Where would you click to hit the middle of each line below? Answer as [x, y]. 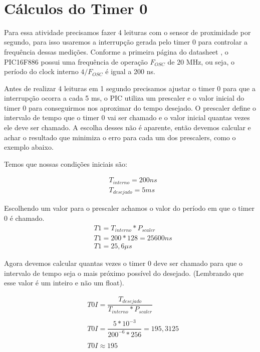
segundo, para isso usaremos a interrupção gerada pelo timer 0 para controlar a [126, 42]
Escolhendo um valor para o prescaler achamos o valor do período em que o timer [129, 208]
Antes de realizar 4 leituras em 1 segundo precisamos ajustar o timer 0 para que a [130, 88]
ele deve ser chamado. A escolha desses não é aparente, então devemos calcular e [127, 127]
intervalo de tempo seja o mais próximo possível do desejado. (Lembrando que [124, 273]
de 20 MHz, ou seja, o [201, 61]
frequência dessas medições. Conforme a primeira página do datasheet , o [116, 51]
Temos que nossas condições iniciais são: [66, 163]
